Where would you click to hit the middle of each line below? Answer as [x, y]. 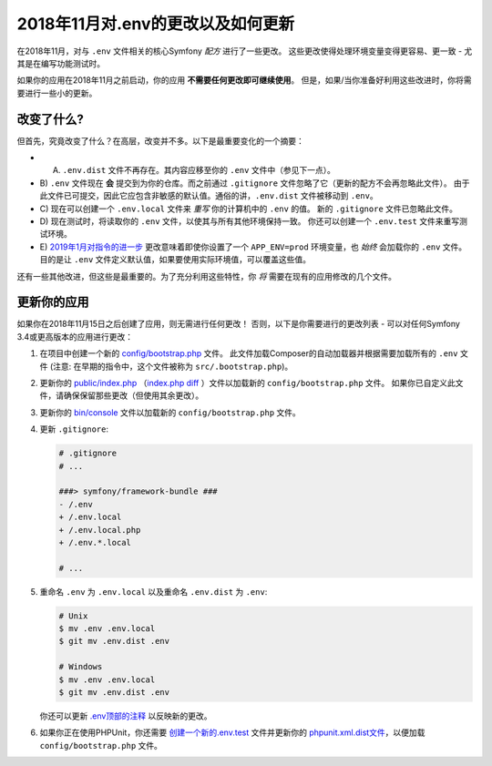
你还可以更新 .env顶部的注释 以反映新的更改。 [126, 716]
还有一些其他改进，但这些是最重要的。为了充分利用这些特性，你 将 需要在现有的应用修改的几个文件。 [206, 276]
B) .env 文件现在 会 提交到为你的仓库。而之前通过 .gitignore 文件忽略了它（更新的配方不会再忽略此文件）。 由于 [255, 183]
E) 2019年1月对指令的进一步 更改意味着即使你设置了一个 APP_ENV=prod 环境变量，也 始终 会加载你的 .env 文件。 [253, 247]
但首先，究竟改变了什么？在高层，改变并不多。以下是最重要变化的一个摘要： [160, 140]
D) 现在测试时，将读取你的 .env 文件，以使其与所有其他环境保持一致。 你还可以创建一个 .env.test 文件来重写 [250, 221]
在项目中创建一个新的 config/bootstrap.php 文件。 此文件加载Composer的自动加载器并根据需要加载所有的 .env [249, 353]
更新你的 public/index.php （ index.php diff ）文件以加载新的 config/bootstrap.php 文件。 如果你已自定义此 [247, 383]
